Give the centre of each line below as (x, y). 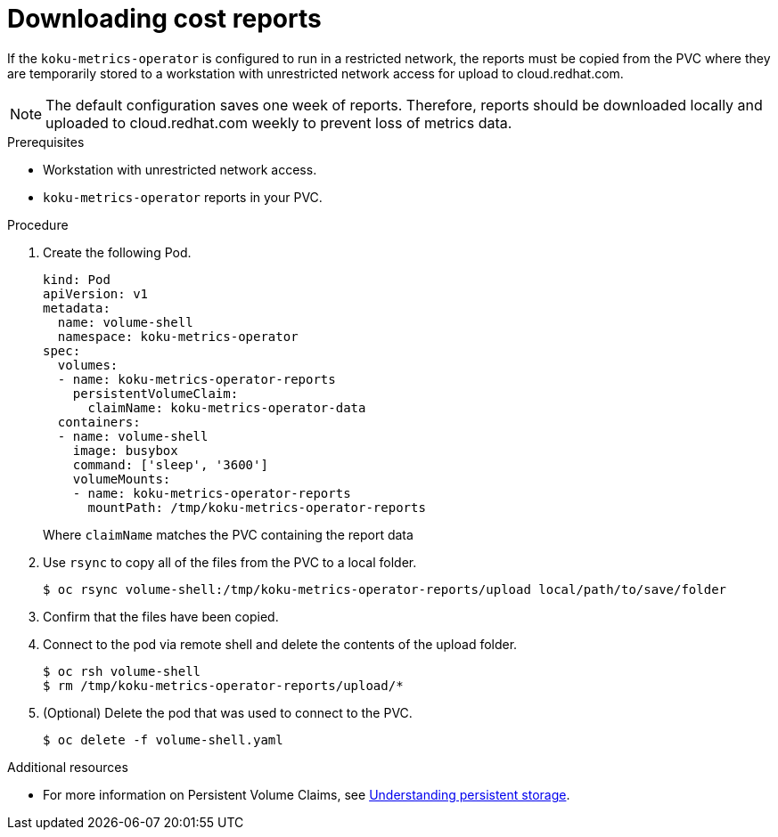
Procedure (38, 224)
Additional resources (68, 767)
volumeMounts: (122, 479)
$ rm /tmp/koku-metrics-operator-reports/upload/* (223, 685)
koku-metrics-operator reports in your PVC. (183, 197)
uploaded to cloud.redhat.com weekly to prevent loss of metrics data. (279, 122)
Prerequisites (46, 142)
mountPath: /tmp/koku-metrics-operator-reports (257, 507)
